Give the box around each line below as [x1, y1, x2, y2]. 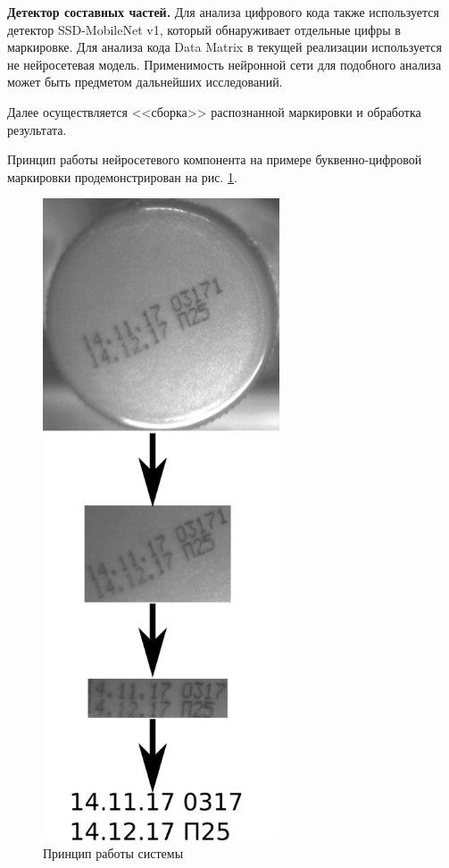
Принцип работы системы [43, 843, 184, 862]
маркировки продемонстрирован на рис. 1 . [7, 167, 237, 186]
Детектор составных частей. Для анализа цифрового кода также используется [7, 3, 439, 21]
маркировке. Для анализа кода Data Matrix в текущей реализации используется [7, 38, 442, 56]
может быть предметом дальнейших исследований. [7, 72, 283, 91]
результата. [7, 120, 67, 138]
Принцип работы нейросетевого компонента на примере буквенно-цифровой [7, 150, 422, 169]
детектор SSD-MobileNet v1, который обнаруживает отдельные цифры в [7, 20, 401, 38]
